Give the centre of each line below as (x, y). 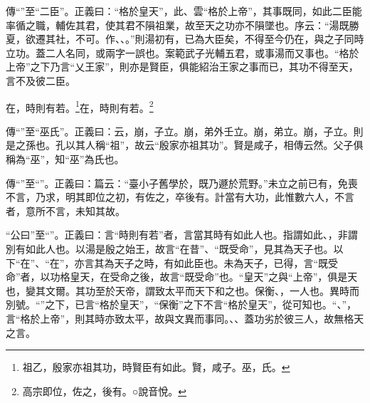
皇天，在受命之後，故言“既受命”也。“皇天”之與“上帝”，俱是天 (214, 277)
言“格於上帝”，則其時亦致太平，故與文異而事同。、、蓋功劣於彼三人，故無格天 (185, 318)
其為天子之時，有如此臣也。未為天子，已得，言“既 (211, 262)
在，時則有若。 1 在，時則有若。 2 (80, 106)
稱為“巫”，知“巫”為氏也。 (65, 159)
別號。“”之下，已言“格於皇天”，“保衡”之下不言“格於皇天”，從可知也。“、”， (181, 304)
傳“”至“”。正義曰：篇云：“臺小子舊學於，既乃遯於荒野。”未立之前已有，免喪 (182, 183)
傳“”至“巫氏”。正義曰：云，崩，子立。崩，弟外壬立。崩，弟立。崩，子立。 (180, 131)
